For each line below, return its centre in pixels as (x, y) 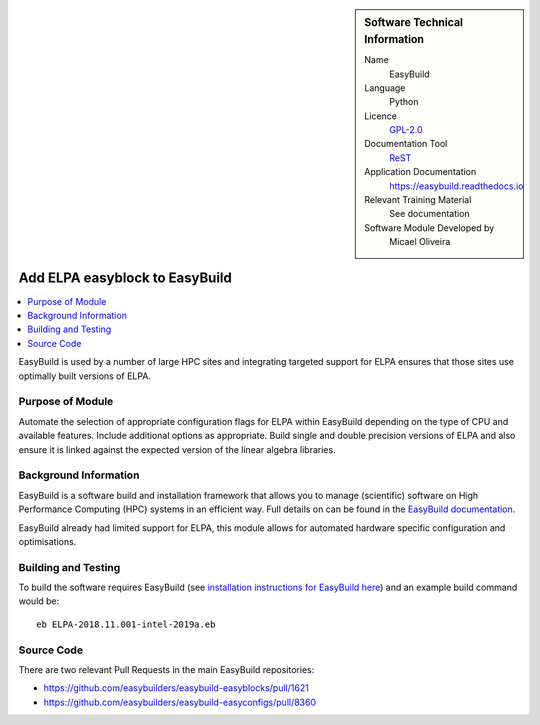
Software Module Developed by (429, 227)
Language (385, 87)
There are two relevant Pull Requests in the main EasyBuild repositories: (166, 669)
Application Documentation (420, 172)
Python (404, 102)
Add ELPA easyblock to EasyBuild (125, 277)
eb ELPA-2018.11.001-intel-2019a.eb (126, 624)
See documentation (429, 214)
